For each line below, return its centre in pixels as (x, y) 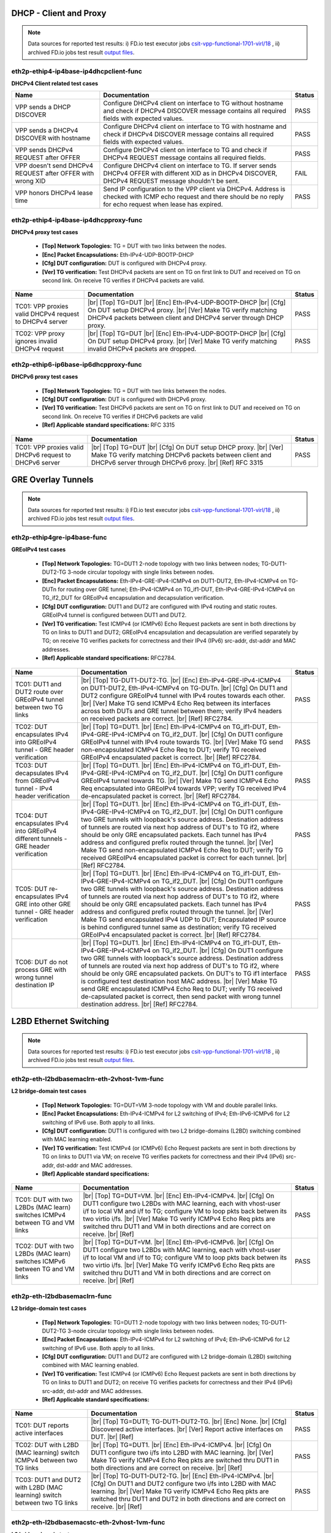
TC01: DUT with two (44, 1200)
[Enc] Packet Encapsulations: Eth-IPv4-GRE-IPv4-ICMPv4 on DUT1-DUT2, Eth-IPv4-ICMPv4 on (165, 581)
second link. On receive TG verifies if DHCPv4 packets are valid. (123, 281)
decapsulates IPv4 (42, 773)
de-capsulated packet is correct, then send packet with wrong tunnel (181, 996)
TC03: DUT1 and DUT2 (48, 1480)
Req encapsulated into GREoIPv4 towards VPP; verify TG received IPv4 (183, 788)
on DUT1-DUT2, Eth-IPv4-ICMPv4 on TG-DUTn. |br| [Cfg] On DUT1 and (184, 688)
